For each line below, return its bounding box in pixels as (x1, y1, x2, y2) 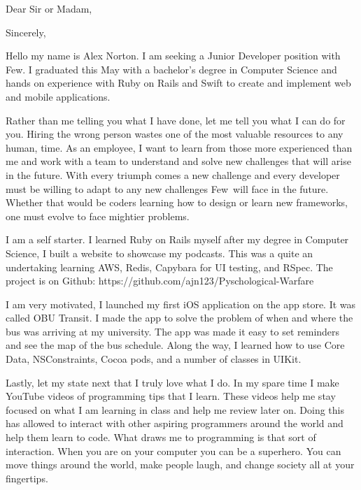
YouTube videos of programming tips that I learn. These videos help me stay (6, 389, 336, 403)
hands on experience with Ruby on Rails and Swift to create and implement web (6, 75, 351, 90)
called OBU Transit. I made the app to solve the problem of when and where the (6, 310, 353, 325)
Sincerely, (6, 24, 46, 39)
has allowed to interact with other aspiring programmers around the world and (6, 416, 344, 431)
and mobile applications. (6, 89, 111, 103)
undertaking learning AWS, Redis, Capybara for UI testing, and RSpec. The (6, 259, 333, 274)
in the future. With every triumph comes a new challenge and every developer (6, 167, 340, 182)
